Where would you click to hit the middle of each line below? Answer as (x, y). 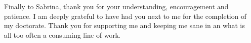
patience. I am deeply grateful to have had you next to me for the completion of (125, 16)
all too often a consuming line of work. (63, 35)
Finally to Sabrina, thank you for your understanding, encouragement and (116, 6)
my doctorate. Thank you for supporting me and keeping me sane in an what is (125, 25)
